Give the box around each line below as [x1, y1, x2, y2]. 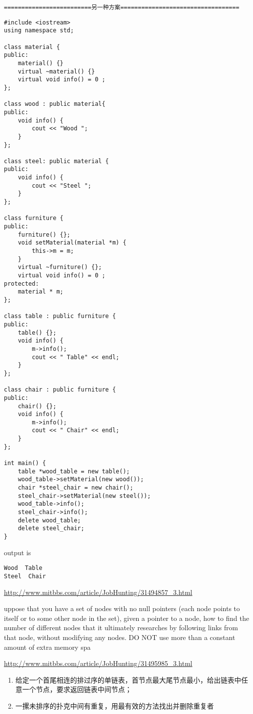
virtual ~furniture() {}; [18, 264, 102, 271]
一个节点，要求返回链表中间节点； [22, 684, 132, 694]
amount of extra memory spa [4, 641, 91, 652]
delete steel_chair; [18, 525, 84, 532]
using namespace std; [4, 27, 74, 34]
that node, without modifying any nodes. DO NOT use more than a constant [4, 632, 235, 642]
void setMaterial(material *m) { [18, 239, 126, 246]
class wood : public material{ [4, 100, 105, 108]
